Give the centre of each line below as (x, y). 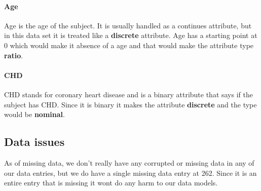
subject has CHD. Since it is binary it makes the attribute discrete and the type (130, 104)
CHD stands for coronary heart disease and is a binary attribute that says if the (128, 94)
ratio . (14, 55)
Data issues (34, 142)
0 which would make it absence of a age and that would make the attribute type (129, 45)
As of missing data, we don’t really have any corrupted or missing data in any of (129, 162)
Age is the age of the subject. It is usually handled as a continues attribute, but (128, 25)
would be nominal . (34, 114)
